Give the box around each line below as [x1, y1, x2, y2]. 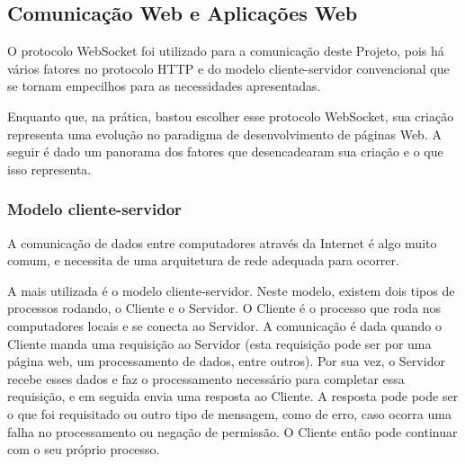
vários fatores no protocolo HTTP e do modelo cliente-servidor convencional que [7, 58, 450, 77]
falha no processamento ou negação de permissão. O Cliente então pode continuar [7, 422, 458, 441]
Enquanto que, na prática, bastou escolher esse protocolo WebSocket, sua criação [7, 106, 454, 125]
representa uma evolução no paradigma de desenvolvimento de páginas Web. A [7, 124, 442, 143]
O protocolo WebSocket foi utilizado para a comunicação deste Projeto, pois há [7, 41, 444, 60]
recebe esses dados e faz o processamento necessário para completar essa [7, 369, 405, 388]
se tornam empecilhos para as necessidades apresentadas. [7, 76, 321, 95]
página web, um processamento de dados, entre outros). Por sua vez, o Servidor [7, 352, 445, 370]
